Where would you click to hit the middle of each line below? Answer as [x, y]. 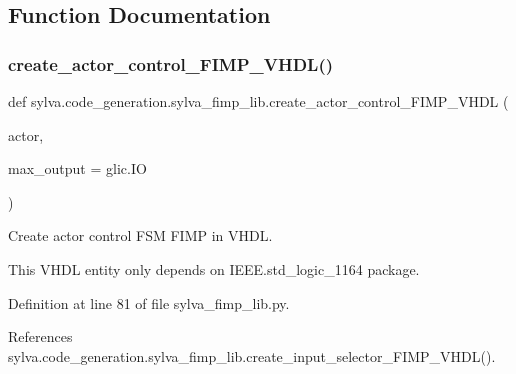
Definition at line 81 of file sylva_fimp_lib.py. [149, 302]
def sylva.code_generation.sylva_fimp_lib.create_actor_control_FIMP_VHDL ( [258, 101]
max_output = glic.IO [77, 168]
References [40, 336]
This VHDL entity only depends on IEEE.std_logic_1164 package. [214, 268]
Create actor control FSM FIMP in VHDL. [140, 235]
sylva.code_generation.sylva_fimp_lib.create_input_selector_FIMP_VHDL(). [252, 355]
